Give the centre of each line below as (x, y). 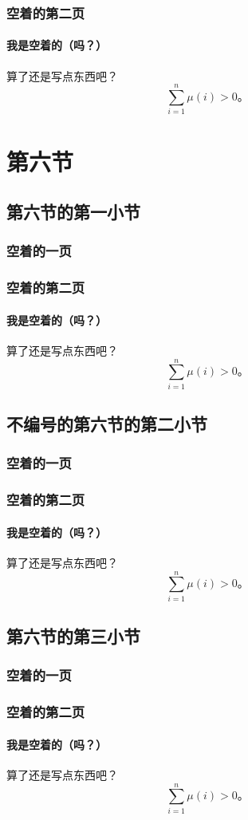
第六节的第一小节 (73, 212)
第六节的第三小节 (73, 636)
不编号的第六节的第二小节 (107, 424)
